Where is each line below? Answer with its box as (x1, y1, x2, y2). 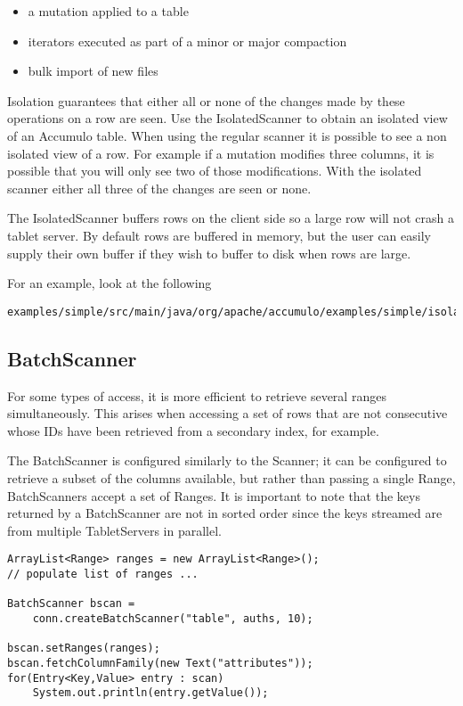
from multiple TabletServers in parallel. (7, 521, 222, 539)
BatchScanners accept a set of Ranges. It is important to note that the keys (7, 486, 420, 505)
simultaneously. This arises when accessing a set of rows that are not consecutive (7, 404, 448, 423)
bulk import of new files (28, 62, 158, 80)
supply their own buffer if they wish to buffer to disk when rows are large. (7, 243, 411, 262)
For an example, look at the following (7, 274, 212, 292)
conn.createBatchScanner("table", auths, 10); (32, 612, 313, 625)
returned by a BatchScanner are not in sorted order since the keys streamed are (7, 504, 443, 522)
